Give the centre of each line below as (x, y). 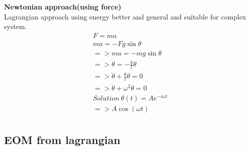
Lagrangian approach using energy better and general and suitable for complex (125, 16)
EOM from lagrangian (62, 139)
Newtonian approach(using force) (63, 6)
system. (16, 26)
